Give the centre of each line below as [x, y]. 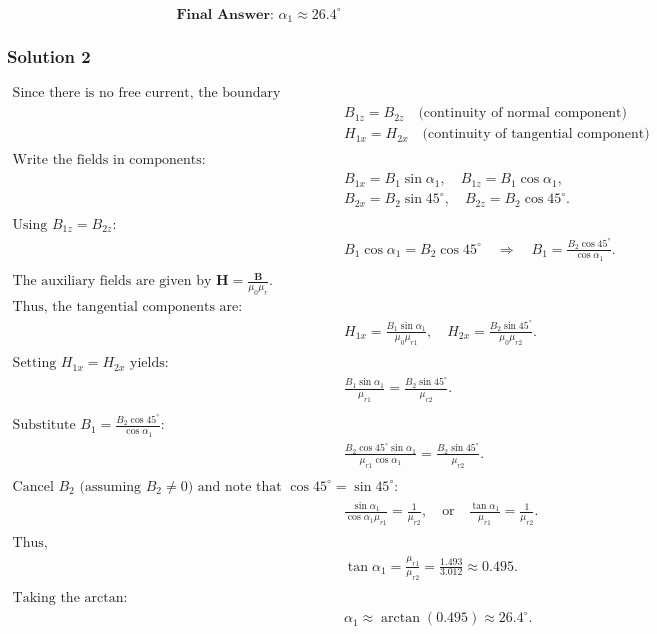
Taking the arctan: [70, 598]
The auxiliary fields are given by [112, 281]
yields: [149, 363]
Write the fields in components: [109, 160]
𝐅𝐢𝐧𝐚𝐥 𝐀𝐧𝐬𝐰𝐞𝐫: [225, 14]
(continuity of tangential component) [536, 134]
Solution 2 [49, 55]
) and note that [234, 486]
